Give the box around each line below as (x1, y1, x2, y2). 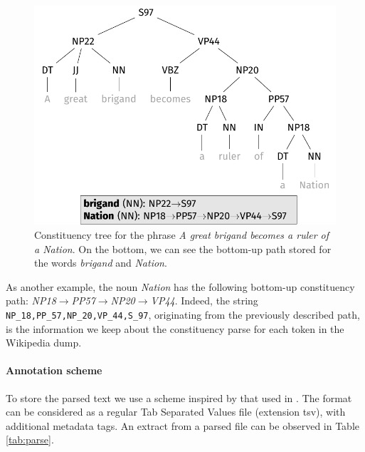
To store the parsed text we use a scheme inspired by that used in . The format (6, 390, 352, 405)
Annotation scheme (6, 363, 102, 378)
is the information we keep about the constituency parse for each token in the (6, 321, 344, 336)
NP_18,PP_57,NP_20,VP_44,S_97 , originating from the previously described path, (6, 307, 360, 322)
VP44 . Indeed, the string (150, 293, 258, 308)
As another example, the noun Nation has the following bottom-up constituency (6, 279, 355, 294)
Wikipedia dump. (6, 335, 82, 350)
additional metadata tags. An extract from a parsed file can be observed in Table (6, 418, 359, 433)
